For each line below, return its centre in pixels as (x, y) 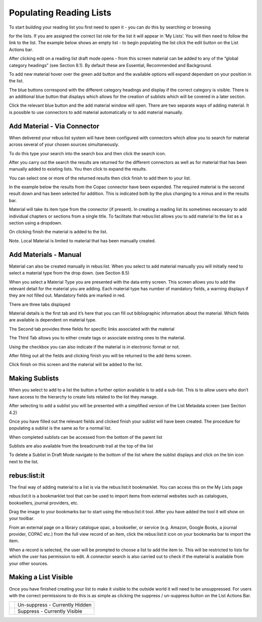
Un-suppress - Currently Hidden (55, 605)
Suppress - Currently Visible (50, 611)
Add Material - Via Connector (54, 126)
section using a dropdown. (36, 223)
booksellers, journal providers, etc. (44, 503)
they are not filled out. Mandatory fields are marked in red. (67, 295)
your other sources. (29, 563)
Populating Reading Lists (60, 13)
